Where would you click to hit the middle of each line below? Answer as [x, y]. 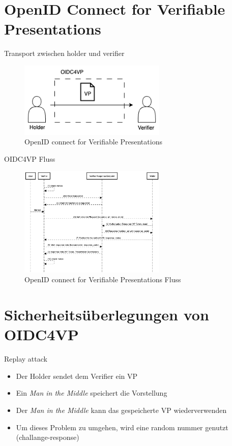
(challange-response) [48, 437]
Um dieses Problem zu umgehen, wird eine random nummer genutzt [122, 427]
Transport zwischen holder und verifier [64, 53]
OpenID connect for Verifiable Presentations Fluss [103, 279]
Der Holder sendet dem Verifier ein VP [77, 376]
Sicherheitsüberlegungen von [107, 314]
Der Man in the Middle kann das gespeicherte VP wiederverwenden [121, 410]
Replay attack [26, 359]
